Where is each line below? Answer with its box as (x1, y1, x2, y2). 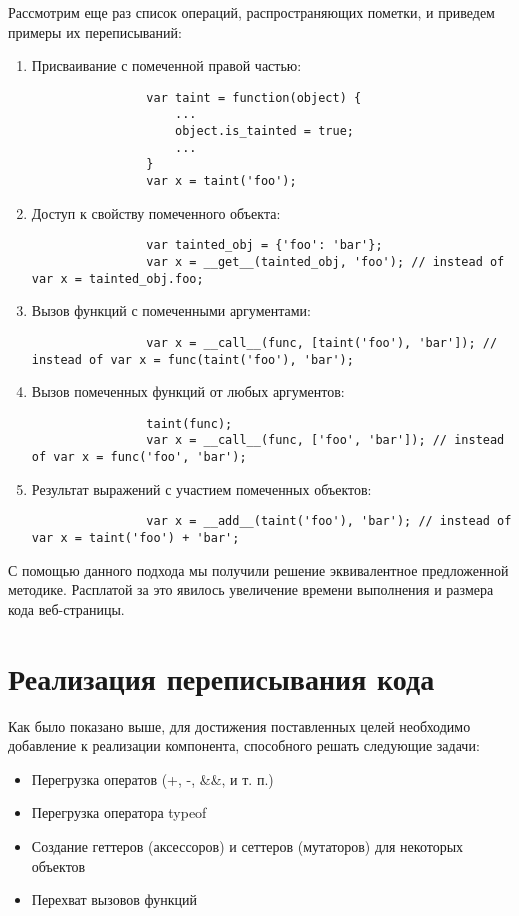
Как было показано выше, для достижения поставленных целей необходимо (8, 715, 471, 736)
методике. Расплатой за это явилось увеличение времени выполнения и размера (8, 579, 494, 600)
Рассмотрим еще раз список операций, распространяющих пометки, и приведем (8, 2, 495, 22)
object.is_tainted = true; (174, 124, 354, 139)
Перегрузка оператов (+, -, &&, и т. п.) (31, 768, 274, 789)
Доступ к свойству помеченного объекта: (31, 202, 281, 223)
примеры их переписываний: (8, 21, 182, 42)
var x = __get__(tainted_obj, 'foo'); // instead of (146, 254, 505, 269)
